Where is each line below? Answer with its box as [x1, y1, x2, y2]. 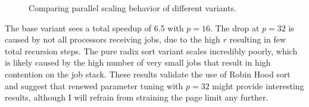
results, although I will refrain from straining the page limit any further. [5, 91, 269, 103]
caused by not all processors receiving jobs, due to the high [5, 33, 220, 46]
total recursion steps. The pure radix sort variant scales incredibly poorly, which [5, 44, 298, 57]
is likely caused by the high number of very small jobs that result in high [5, 56, 271, 69]
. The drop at [210, 21, 260, 34]
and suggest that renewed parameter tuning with [5, 79, 183, 92]
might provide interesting [212, 79, 304, 92]
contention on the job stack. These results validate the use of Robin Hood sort [5, 67, 291, 80]
